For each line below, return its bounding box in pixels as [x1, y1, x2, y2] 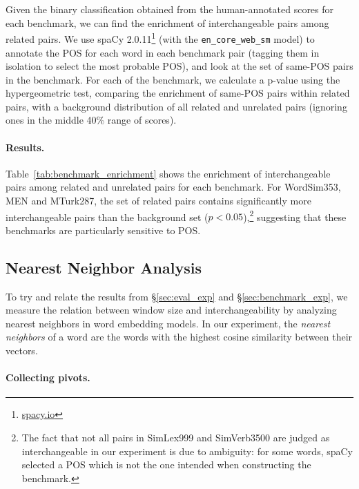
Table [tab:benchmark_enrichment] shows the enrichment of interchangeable [6, 166, 331, 180]
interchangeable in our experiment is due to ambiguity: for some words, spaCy [21, 443, 353, 458]
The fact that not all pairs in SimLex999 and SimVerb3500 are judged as [21, 430, 330, 445]
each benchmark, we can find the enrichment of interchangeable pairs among [6, 15, 329, 30]
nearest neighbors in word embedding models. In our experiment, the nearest [6, 316, 331, 330]
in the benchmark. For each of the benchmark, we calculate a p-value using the [6, 72, 340, 86]
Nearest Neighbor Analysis [6, 256, 202, 278]
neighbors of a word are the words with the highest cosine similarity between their [6, 329, 353, 344]
